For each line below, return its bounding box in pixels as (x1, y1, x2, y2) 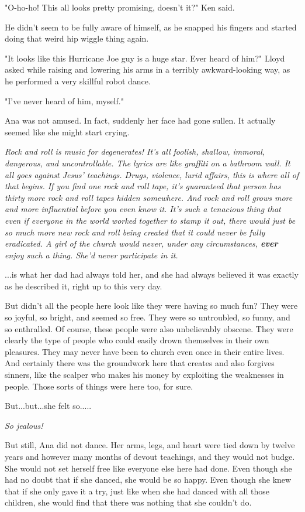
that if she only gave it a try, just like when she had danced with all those (5, 484, 270, 497)
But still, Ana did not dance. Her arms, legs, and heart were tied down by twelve (5, 439, 295, 451)
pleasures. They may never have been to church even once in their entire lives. (5, 345, 285, 357)
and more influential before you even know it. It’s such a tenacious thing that (5, 203, 281, 215)
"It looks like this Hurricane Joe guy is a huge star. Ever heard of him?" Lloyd (5, 52, 285, 64)
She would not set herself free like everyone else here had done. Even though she (5, 462, 292, 474)
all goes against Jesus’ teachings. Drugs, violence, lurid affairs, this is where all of (5, 168, 299, 180)
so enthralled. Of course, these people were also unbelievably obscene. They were (5, 322, 293, 334)
